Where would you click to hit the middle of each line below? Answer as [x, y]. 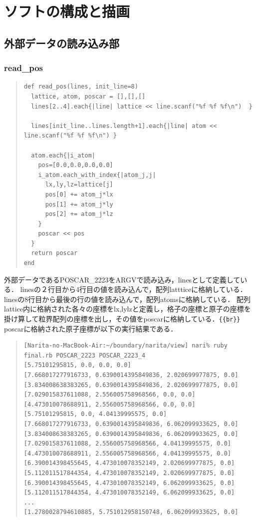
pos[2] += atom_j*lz [79, 214]
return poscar [54, 253]
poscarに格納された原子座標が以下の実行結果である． [91, 328]
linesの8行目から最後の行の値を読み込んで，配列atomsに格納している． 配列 [127, 299]
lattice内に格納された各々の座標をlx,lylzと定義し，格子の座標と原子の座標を [128, 309]
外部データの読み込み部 [62, 43]
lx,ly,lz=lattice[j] [79, 185]
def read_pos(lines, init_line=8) [81, 87]
